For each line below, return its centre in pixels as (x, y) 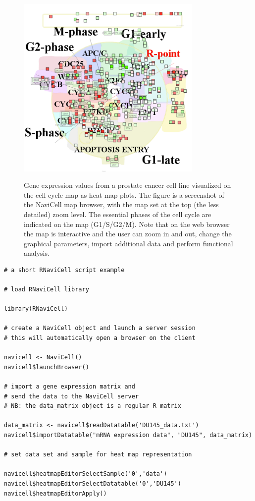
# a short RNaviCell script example (64, 270)
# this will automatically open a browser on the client (100, 338)
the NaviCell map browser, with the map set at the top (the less (121, 204)
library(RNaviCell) (36, 309)
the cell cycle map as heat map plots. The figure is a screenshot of (124, 195)
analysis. (37, 253)
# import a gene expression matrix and (70, 387)
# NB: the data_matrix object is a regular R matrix (93, 406)
